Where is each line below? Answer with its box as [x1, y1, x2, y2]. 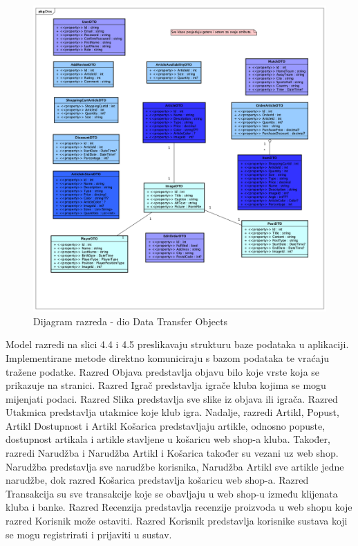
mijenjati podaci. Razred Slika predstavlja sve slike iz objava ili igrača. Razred [6, 391, 338, 406]
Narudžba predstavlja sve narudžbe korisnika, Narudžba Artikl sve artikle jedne [6, 459, 344, 473]
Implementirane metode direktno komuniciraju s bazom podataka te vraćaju [6, 350, 330, 365]
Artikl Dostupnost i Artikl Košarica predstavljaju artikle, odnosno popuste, [6, 418, 326, 433]
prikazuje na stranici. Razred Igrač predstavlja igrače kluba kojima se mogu [6, 378, 326, 392]
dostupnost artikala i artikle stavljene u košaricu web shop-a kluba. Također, [6, 432, 330, 446]
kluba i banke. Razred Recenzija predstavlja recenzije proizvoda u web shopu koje [6, 500, 352, 514]
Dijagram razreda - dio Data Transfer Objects [33, 313, 228, 328]
